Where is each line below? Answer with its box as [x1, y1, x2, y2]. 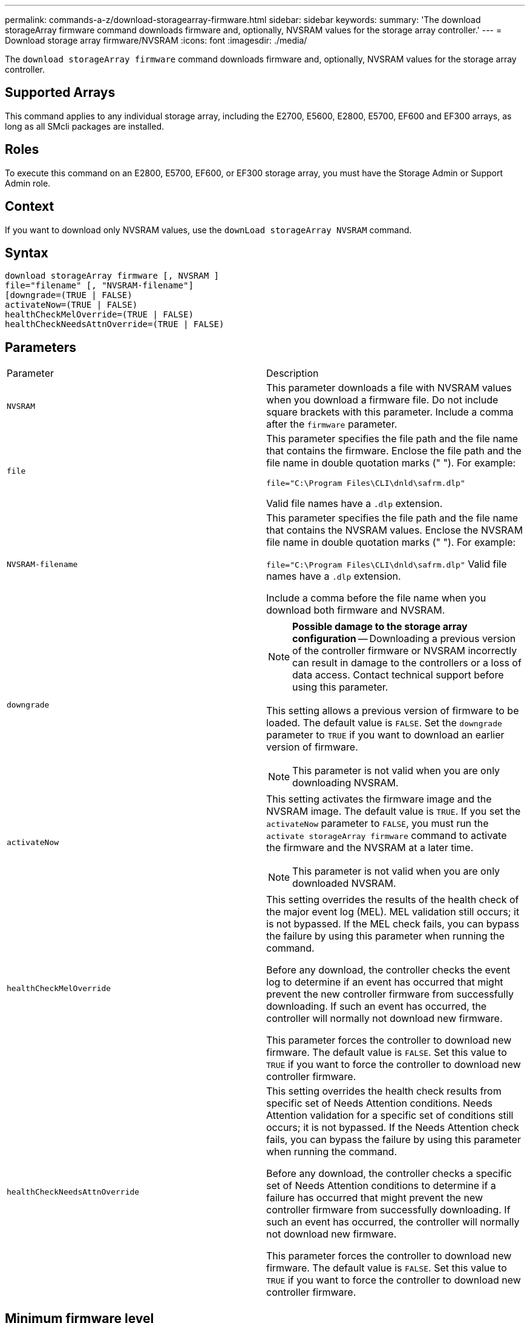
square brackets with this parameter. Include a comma [266, 406, 514, 419]
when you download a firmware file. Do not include [266, 394, 499, 406]
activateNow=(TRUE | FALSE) [5, 300, 138, 310]
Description [266, 367, 319, 380]
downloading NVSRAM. [292, 777, 399, 789]
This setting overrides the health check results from [266, 1085, 502, 1098]
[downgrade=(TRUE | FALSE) [5, 290, 132, 300]
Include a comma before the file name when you [266, 592, 486, 605]
